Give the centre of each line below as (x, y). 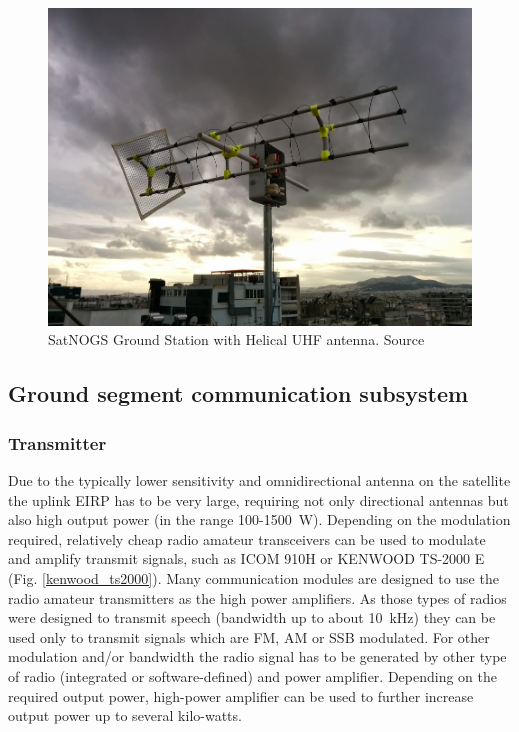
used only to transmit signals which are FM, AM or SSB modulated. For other (249, 636)
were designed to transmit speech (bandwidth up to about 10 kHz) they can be (252, 617)
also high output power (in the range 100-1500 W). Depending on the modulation (259, 519)
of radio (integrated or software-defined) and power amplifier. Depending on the (252, 676)
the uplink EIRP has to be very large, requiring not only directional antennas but (258, 499)
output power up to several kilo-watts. (125, 715)
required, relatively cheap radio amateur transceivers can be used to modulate (247, 538)
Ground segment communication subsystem (238, 393)
